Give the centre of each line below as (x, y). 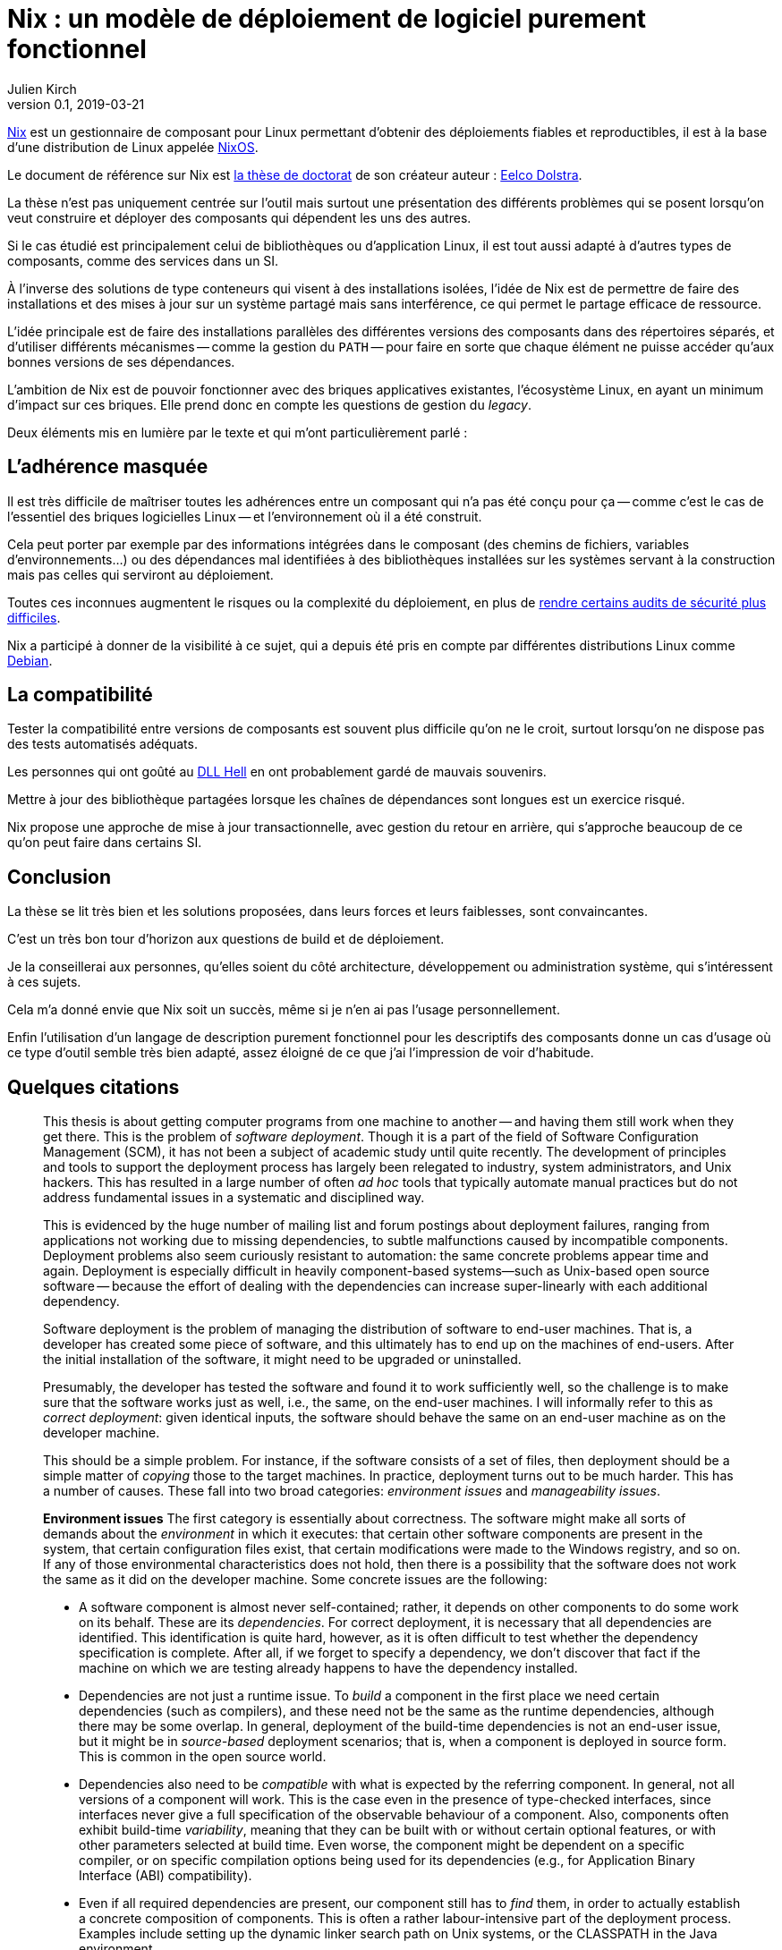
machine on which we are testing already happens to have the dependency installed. (328, 1668)
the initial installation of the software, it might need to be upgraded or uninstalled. (282, 1360)
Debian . (30, 660)
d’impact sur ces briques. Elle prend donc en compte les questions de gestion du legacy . (269, 404)
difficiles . (34, 617)
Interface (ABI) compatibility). (166, 1876)
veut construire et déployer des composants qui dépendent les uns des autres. (239, 217)
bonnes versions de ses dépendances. (121, 361)
